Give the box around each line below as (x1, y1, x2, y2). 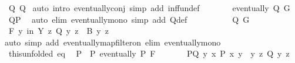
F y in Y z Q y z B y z (8, 24, 109, 37)
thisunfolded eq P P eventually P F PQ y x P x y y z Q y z (8, 47, 290, 60)
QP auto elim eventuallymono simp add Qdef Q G (8, 13, 250, 25)
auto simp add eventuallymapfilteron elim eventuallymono (5, 36, 221, 48)
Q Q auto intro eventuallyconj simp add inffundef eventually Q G (8, 2, 290, 13)
